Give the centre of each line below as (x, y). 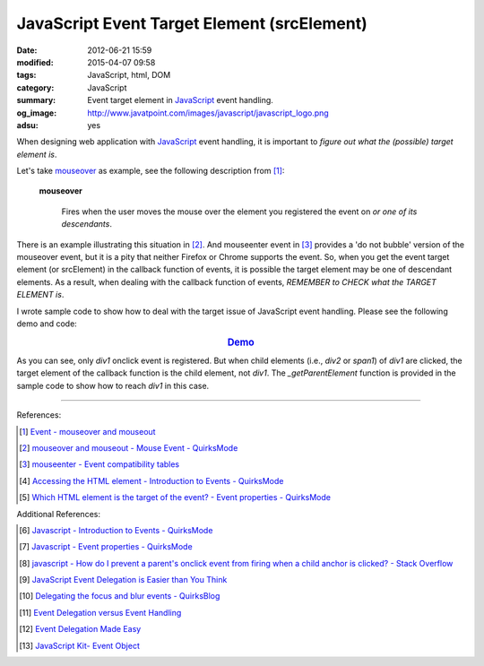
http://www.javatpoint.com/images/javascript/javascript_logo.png (208, 113)
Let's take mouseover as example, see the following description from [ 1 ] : (151, 171)
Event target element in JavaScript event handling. (180, 100)
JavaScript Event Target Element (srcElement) (192, 23)
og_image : (37, 113)
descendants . (86, 224)
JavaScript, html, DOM (129, 75)
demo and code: (47, 324)
